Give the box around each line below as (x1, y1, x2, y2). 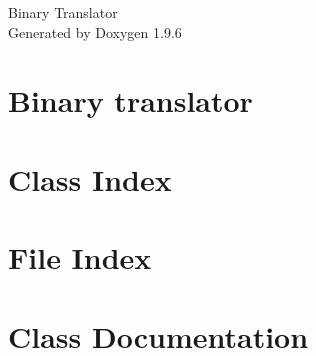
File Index (8, 237, 152, 278)
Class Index (8, 158, 172, 199)
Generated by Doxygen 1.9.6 (8, 21, 182, 42)
